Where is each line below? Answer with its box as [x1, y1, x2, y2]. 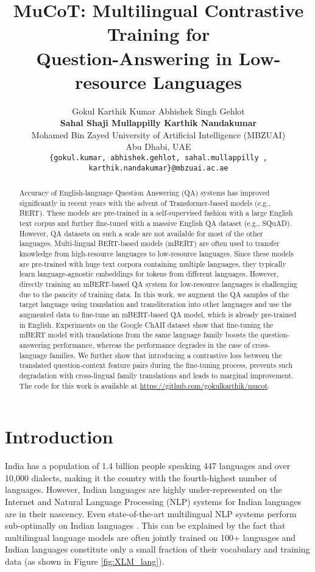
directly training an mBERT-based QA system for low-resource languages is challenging [19, 279, 297, 289]
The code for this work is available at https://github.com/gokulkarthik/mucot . [19, 380, 270, 390]
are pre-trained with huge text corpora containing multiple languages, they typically [19, 258, 286, 269]
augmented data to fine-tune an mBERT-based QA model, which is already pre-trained [19, 309, 297, 320]
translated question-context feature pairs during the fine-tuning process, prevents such [19, 360, 293, 370]
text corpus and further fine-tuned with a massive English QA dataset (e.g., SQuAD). [19, 218, 292, 228]
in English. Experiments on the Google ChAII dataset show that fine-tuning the [19, 319, 274, 330]
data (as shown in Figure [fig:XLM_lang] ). [5, 554, 165, 567]
